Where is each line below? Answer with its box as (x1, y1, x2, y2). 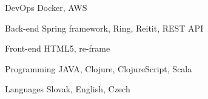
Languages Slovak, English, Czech (5, 83, 130, 95)
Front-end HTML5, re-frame (5, 42, 110, 55)
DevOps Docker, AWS (5, 1, 87, 13)
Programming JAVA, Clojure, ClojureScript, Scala (5, 62, 192, 75)
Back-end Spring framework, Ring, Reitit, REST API (5, 21, 204, 34)
